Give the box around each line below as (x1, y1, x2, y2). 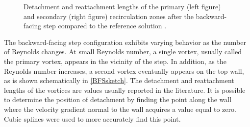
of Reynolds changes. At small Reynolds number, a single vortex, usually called (4, 46, 242, 57)
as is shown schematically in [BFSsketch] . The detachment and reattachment (4, 75, 234, 85)
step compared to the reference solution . (43, 21, 167, 31)
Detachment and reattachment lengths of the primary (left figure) (24, 1, 221, 11)
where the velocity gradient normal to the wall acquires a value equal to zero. (4, 104, 236, 114)
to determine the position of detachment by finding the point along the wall (4, 94, 232, 105)
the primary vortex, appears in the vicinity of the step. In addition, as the (4, 56, 226, 66)
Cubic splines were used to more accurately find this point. (4, 113, 181, 124)
